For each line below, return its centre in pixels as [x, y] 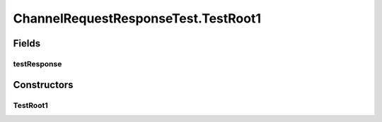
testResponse [37, 63]
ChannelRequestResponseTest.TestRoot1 [137, 18]
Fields [27, 43]
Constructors [43, 85]
